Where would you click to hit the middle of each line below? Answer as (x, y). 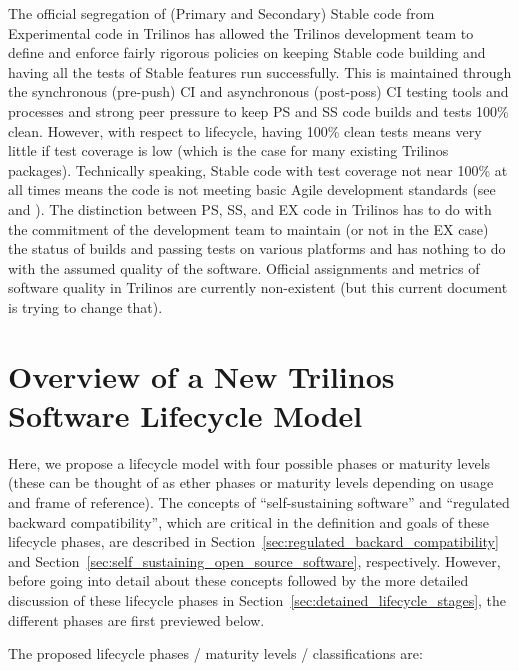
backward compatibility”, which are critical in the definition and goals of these (248, 521)
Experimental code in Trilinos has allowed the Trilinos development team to (241, 32)
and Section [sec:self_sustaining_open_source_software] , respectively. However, (254, 560)
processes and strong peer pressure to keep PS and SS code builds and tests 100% (258, 110)
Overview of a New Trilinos (201, 375)
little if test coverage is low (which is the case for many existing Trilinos (228, 150)
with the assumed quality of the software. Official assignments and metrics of (244, 267)
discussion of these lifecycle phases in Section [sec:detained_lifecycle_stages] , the (257, 599)
